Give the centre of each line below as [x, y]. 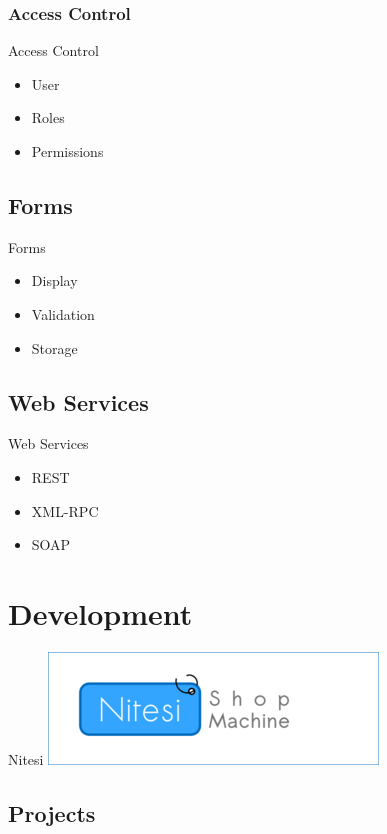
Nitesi [26, 758]
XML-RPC [65, 510]
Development [100, 612]
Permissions [67, 151]
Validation [63, 313]
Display [54, 280]
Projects [52, 812]
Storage [54, 347]
